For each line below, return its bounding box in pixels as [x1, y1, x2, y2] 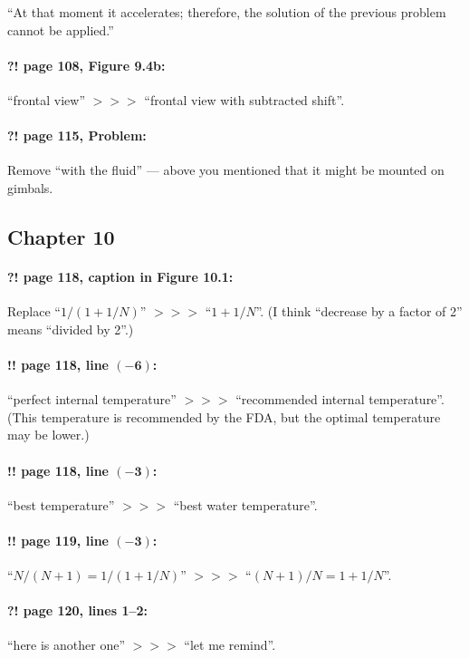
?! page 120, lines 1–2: [7, 601, 148, 620]
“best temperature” [7, 495, 115, 514]
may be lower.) [7, 425, 90, 444]
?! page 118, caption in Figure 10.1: [7, 266, 234, 285]
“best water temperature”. [173, 495, 318, 514]
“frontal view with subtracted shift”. [144, 90, 345, 109]
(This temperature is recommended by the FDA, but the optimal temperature [7, 407, 441, 426]
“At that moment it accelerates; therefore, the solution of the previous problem [7, 3, 446, 21]
